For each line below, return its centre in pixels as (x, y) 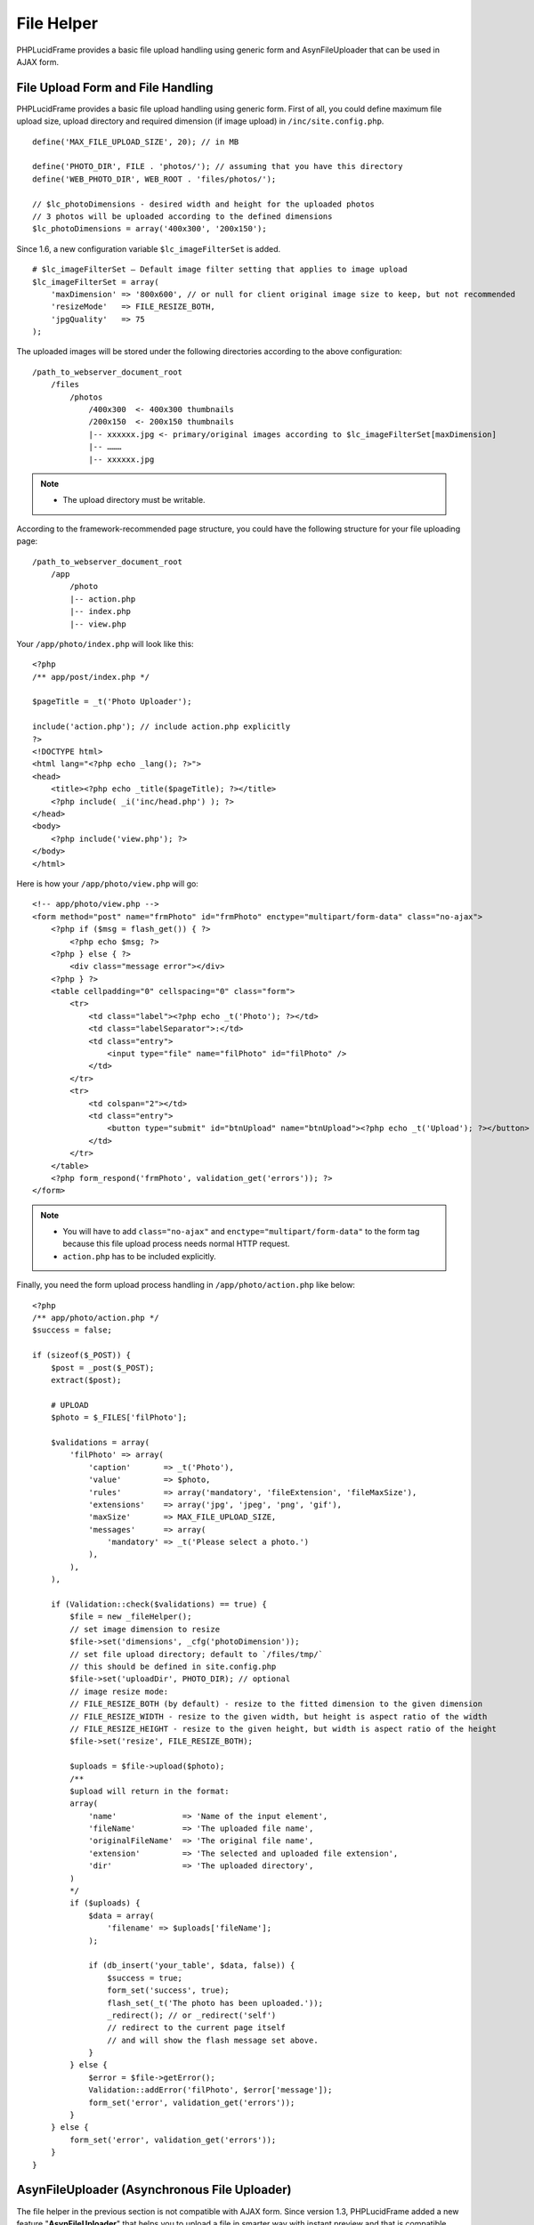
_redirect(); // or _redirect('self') (192, 2015)
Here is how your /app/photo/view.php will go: (108, 883)
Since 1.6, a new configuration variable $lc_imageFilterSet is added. (149, 248)
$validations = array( (100, 1442)
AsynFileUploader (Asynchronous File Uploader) (154, 2190)
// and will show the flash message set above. (213, 2040)
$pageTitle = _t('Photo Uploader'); (112, 702)
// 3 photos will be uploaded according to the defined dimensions (182, 216)
